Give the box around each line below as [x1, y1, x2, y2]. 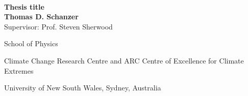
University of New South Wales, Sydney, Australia [4, 82, 161, 93]
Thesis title [4, 1, 44, 12]
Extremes [4, 65, 34, 76]
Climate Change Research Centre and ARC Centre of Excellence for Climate [4, 55, 244, 66]
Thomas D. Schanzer [4, 11, 79, 22]
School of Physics [4, 38, 58, 49]
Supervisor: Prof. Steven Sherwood [4, 21, 113, 31]
